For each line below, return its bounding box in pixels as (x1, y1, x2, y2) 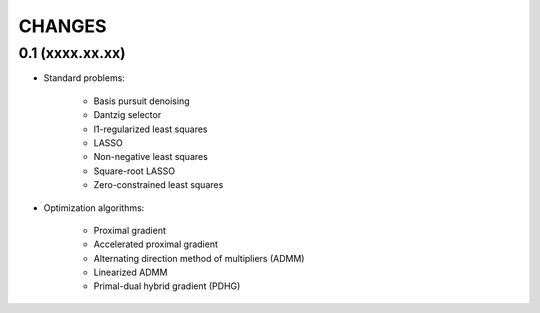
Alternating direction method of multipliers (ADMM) (93, 252, 305, 264)
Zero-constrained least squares (93, 179, 224, 191)
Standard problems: (43, 72, 125, 84)
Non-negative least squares (93, 151, 209, 163)
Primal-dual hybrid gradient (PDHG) (93, 280, 241, 292)
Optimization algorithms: (43, 201, 145, 214)
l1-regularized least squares (93, 123, 208, 135)
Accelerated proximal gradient (93, 238, 219, 250)
